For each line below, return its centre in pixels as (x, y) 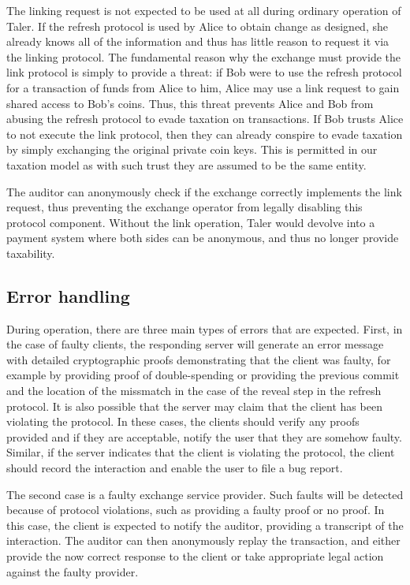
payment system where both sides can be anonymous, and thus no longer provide (203, 238)
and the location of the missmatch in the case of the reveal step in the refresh (194, 391)
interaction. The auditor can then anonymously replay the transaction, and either (203, 540)
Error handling (68, 295)
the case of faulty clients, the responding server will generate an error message (195, 344)
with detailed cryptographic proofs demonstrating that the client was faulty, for (199, 359)
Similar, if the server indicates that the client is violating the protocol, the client (201, 452)
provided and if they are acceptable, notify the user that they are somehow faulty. (204, 436)
